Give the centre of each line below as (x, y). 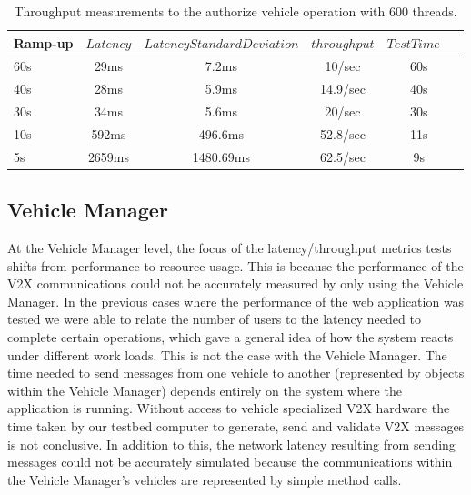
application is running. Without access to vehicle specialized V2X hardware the (229, 408)
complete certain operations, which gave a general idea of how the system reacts (230, 337)
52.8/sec (343, 133)
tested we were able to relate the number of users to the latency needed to (214, 319)
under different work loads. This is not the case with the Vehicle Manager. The (227, 354)
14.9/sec (343, 89)
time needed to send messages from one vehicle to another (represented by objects (236, 373)
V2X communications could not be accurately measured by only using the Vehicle (235, 283)
